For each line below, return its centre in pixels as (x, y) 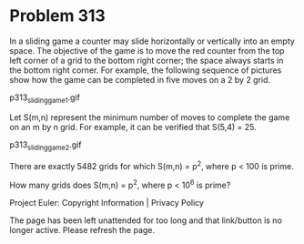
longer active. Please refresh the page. (82, 229)
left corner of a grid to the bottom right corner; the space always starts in (147, 60)
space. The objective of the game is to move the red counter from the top (147, 50)
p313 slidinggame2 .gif (46, 145)
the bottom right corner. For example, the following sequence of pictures (146, 70)
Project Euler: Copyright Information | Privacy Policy (107, 202)
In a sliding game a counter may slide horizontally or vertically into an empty (152, 41)
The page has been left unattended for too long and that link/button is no (146, 220)
